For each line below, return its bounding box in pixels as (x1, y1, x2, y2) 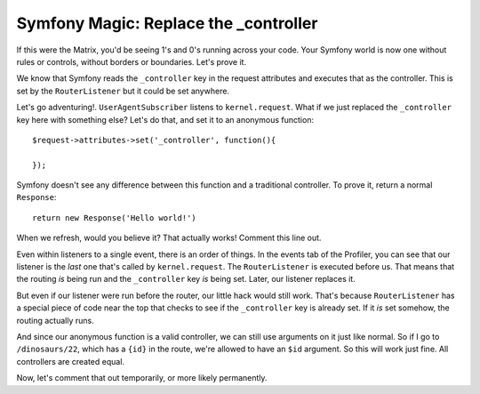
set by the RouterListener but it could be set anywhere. (16, 85, 230, 96)
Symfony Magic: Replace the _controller (16, 13, 318, 33)
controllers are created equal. (16, 356, 124, 366)
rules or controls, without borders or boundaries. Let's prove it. (16, 56, 247, 67)
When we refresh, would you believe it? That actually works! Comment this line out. (16, 232, 322, 244)
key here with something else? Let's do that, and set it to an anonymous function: (16, 114, 315, 125)
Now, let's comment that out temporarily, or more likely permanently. (16, 373, 268, 383)
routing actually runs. (16, 315, 94, 326)
